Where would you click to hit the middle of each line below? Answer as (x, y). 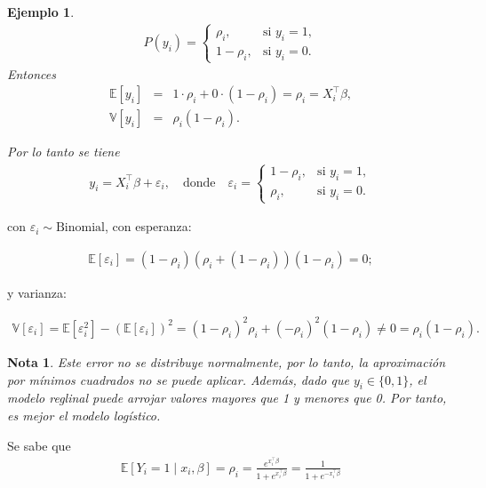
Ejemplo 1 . (41, 12)
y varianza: (37, 292)
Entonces (32, 73)
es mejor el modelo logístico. (84, 415)
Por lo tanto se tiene (64, 152)
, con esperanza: (148, 226)
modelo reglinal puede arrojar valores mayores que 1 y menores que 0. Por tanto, (227, 398)
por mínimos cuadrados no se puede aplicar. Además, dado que (178, 379)
